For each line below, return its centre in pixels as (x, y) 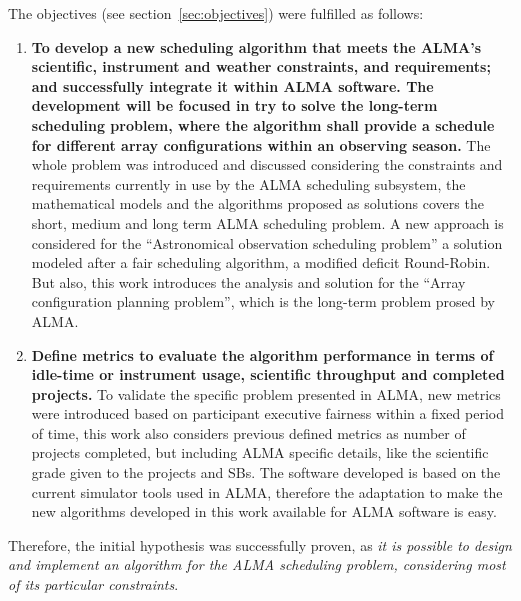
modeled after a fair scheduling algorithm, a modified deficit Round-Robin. (261, 262)
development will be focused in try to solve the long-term (234, 105)
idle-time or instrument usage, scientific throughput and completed (268, 374)
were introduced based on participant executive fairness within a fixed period (267, 413)
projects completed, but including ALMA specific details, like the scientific (260, 452)
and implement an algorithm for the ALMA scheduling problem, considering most (257, 564)
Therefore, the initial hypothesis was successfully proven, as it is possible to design (260, 544)
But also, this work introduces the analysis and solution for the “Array (248, 281)
